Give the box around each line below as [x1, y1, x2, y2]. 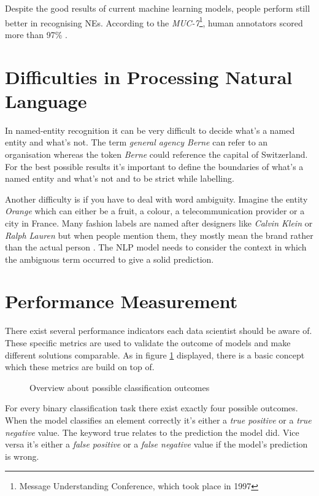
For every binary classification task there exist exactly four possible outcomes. [5, 401, 298, 414]
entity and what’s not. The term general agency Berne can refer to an [5, 136, 268, 149]
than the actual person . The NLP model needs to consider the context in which [5, 241, 307, 254]
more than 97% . [5, 28, 67, 41]
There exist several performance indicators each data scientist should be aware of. [5, 324, 312, 337]
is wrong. [5, 449, 39, 462]
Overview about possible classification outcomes [29, 381, 210, 393]
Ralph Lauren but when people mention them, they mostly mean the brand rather [5, 228, 313, 241]
